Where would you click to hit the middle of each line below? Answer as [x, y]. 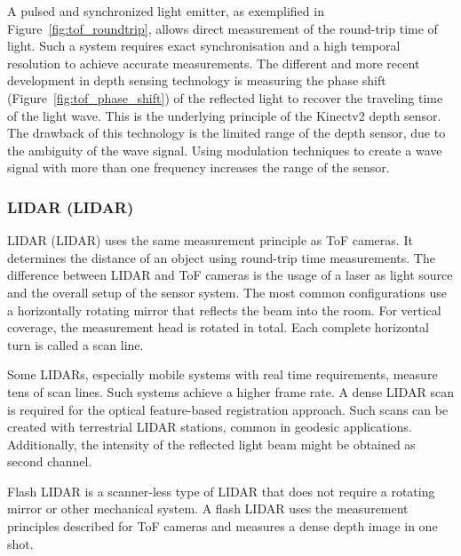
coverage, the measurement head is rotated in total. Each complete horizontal [218, 327]
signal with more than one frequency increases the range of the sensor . [199, 167]
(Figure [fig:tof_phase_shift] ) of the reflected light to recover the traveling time [225, 97]
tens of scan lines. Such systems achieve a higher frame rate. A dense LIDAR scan [230, 391]
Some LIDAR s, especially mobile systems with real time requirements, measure [223, 374]
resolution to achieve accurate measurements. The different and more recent [214, 63]
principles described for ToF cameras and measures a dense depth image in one [223, 526]
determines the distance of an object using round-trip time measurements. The [221, 257]
